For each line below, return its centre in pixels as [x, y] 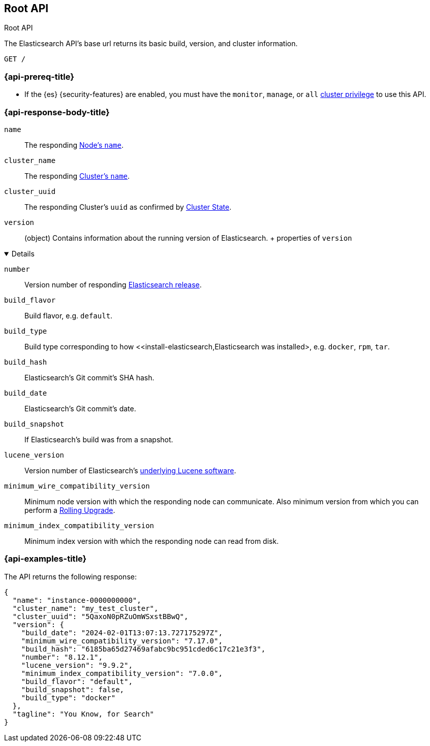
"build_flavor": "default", [77, 681]
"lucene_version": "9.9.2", [77, 665]
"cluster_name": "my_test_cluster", [85, 608]
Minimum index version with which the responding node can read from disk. [152, 541]
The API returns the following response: [70, 576]
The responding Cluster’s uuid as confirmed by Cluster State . [128, 207]
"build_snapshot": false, [73, 689]
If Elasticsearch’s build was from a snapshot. [99, 439]
